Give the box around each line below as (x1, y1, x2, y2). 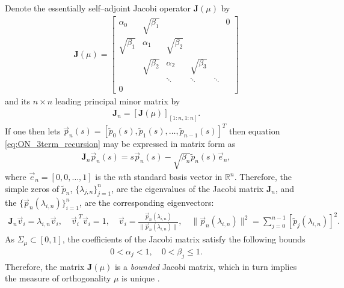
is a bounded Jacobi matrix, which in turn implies (114, 260, 297, 272)
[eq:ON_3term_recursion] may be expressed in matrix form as (5, 137, 236, 150)
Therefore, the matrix (5, 260, 85, 272)
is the (95, 170, 115, 183)
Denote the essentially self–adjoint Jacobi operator (5, 2, 191, 14)
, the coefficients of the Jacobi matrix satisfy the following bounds (62, 233, 306, 245)
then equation (229, 124, 280, 137)
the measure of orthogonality (5, 272, 111, 284)
